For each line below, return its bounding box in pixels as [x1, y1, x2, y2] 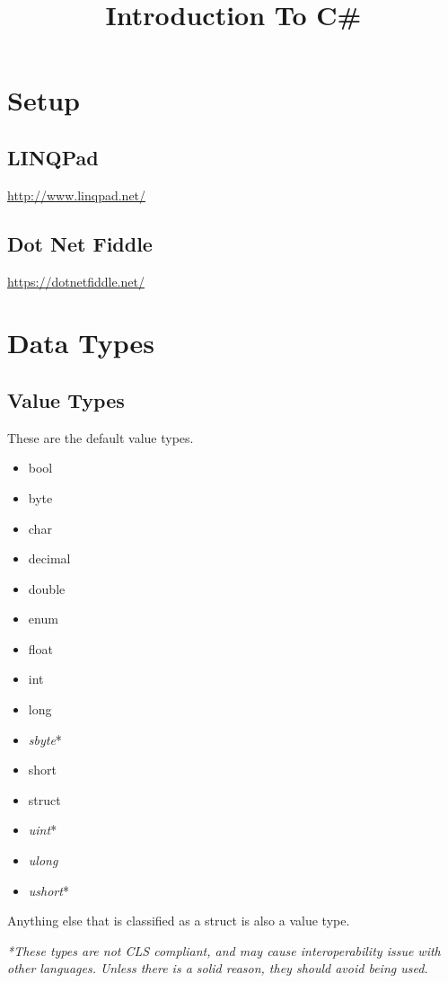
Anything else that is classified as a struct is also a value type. [7, 911, 350, 930]
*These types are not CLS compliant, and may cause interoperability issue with [7, 941, 441, 960]
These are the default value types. [7, 428, 194, 447]
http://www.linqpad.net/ [7, 185, 146, 204]
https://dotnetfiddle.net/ [7, 271, 145, 290]
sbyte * [28, 730, 62, 748]
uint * [28, 820, 57, 839]
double [28, 579, 66, 598]
